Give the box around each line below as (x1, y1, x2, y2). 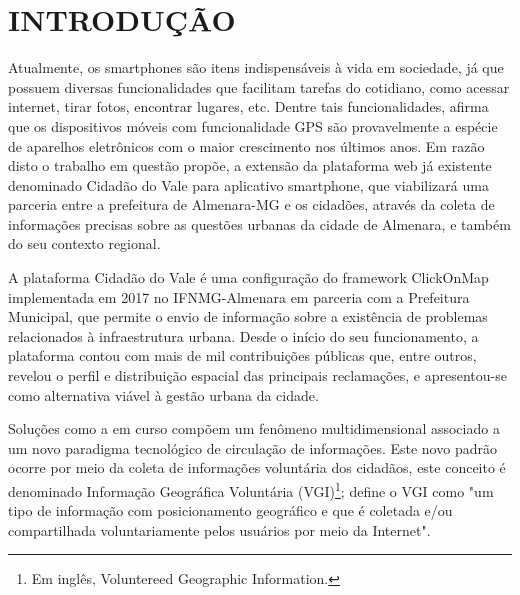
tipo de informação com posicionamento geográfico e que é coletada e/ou (8, 500, 453, 521)
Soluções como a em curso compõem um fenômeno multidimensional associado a (8, 418, 500, 439)
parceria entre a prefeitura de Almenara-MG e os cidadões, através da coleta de (8, 194, 495, 215)
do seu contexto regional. (8, 233, 161, 254)
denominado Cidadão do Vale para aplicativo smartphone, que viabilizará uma (8, 174, 489, 195)
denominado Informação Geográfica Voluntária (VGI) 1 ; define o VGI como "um (8, 478, 494, 501)
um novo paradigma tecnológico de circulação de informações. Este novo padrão (8, 437, 497, 458)
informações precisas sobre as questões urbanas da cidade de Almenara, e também (8, 213, 511, 234)
